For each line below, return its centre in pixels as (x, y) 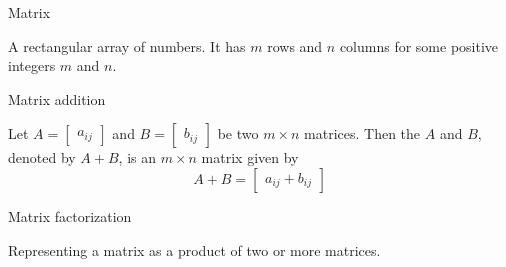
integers (32, 65)
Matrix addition (57, 98)
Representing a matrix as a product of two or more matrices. (194, 249)
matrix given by (250, 157)
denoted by (42, 157)
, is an (137, 157)
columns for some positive (419, 45)
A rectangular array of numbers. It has (127, 45)
